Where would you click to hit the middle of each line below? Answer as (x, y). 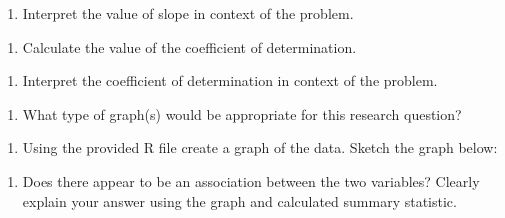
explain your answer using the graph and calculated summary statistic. (239, 200)
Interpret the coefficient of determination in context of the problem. (230, 80)
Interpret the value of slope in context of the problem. (188, 13)
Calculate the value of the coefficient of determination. (189, 46)
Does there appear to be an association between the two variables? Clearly (251, 180)
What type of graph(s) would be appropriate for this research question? (242, 113)
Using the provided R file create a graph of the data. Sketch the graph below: (260, 147)
